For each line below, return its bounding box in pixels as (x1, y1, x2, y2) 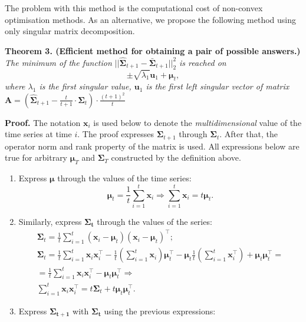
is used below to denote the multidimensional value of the (93, 116, 302, 128)
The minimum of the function (5, 56, 112, 68)
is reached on (179, 56, 226, 68)
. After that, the (219, 128, 278, 140)
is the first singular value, (39, 80, 131, 92)
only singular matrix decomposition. (5, 25, 135, 37)
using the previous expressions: (104, 304, 216, 317)
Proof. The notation (5, 116, 81, 128)
